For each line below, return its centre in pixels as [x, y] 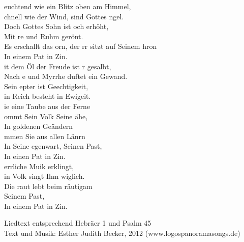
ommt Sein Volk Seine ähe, [46, 116]
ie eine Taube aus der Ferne [47, 106]
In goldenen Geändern [39, 126]
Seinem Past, [24, 196]
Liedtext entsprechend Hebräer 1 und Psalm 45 [78, 223]
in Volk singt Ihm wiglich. [44, 176]
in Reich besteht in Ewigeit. [48, 96]
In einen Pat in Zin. [35, 156]
